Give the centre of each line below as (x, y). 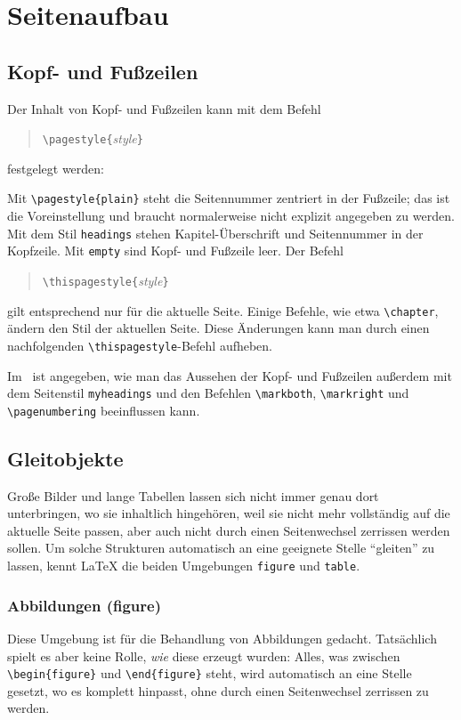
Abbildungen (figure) (84, 605)
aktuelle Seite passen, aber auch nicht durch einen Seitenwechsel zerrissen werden (229, 530)
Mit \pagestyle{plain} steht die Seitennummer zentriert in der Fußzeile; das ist (229, 198)
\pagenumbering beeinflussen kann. (104, 410)
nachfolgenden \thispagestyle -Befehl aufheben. (140, 345)
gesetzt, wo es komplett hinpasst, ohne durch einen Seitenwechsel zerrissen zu (218, 690)
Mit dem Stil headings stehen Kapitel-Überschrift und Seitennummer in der (215, 233)
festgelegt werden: (56, 168)
